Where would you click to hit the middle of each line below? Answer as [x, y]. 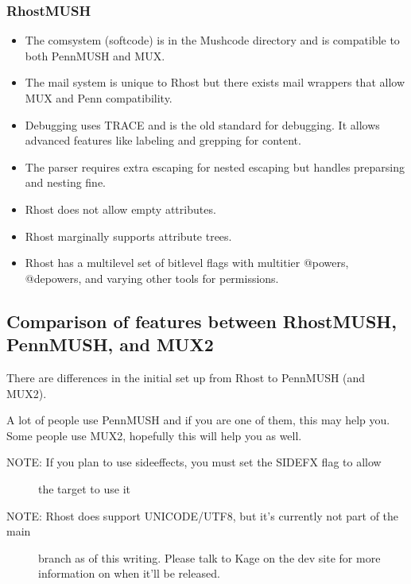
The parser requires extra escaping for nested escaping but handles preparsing [215, 166]
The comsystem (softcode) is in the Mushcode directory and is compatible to [212, 40]
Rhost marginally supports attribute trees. [128, 236]
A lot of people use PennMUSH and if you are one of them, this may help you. [198, 420]
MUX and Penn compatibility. [99, 98]
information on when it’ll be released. [129, 573]
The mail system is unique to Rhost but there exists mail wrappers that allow [215, 82]
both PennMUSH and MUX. [95, 55]
